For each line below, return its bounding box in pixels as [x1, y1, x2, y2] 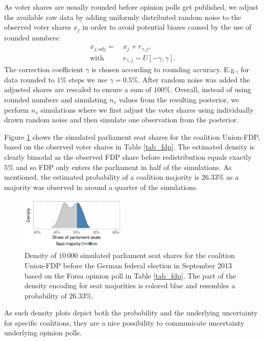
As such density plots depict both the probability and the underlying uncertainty [4, 307, 258, 318]
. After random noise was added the [138, 74, 250, 84]
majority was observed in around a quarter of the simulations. [4, 181, 198, 192]
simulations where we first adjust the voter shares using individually [40, 104, 254, 115]
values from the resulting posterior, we [118, 94, 239, 104]
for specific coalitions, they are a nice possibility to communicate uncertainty [4, 317, 245, 328]
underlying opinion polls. [4, 327, 82, 338]
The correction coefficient [4, 64, 83, 75]
